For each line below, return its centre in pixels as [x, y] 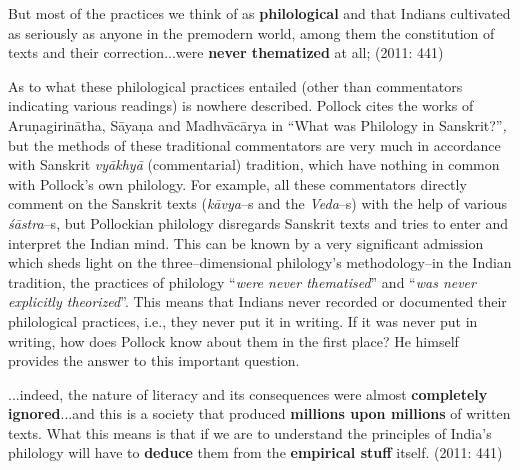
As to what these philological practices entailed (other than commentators [235, 85]
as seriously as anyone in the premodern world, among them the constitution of [251, 32]
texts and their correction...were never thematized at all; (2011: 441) [226, 52]
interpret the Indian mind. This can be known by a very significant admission [246, 242]
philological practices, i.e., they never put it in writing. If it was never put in [243, 320]
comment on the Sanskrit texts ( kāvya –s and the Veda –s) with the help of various [257, 203]
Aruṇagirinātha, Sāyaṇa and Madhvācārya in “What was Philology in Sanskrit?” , [257, 124]
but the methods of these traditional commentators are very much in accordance [254, 144]
